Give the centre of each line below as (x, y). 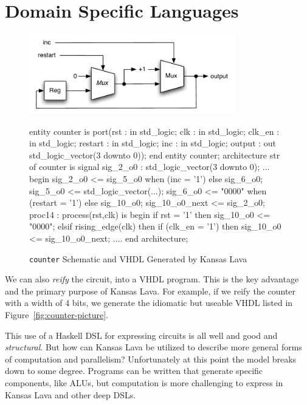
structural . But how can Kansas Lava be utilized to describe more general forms (153, 347)
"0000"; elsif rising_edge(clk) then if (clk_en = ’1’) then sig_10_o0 (155, 226)
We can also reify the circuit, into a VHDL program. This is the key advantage (152, 279)
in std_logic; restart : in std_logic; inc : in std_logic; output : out (153, 143)
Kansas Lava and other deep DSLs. (71, 394)
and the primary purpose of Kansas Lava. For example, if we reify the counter (150, 291)
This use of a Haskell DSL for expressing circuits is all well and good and (141, 335)
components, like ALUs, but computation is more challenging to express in (144, 383)
